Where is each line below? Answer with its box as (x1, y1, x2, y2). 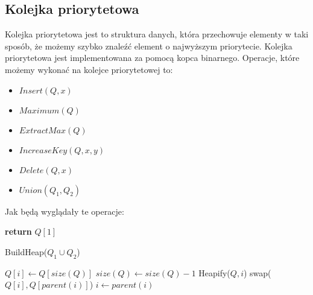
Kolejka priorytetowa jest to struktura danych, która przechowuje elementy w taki (5, 28, 309, 40)
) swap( (243, 266, 271, 279)
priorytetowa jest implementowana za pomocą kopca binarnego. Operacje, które (5, 51, 300, 64)
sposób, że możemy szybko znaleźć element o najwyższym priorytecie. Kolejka (5, 39, 292, 52)
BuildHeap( (5, 245, 48, 258)
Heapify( (198, 266, 230, 279)
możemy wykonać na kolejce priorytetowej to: (5, 63, 173, 75)
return (5, 225, 32, 238)
